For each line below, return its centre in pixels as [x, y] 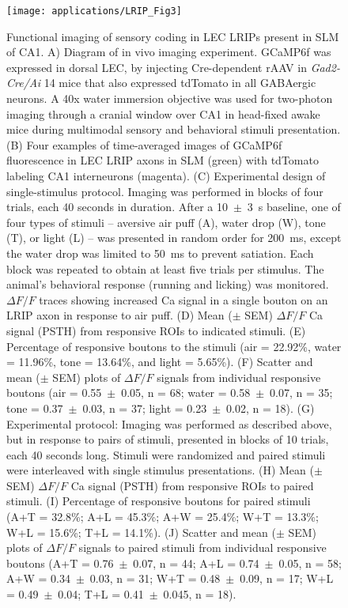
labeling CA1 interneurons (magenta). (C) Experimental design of [166, 176]
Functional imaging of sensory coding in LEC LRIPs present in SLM [173, 36]
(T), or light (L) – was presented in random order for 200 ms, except [174, 238]
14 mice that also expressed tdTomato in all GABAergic [180, 83]
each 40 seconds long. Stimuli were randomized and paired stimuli [166, 454]
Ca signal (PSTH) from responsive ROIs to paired [192, 485]
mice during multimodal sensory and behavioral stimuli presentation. [174, 129]
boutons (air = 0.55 [54, 393]
